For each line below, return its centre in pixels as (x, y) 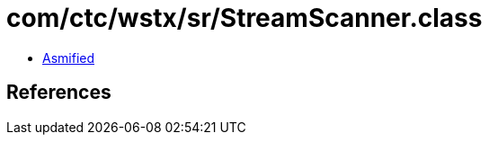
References (59, 93)
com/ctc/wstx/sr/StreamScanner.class (244, 18)
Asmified (69, 58)
